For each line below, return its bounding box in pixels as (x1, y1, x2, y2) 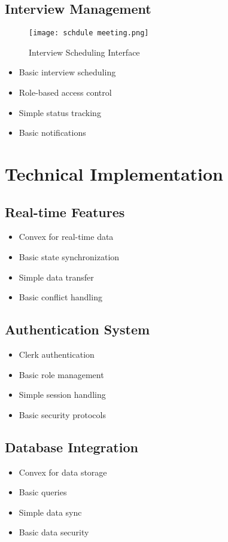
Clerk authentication (19, 348, 95, 360)
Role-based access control (19, 86, 112, 99)
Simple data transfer (19, 270, 94, 283)
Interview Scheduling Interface (29, 45, 140, 58)
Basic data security (19, 526, 89, 538)
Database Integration (5, 437, 138, 456)
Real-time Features (5, 202, 125, 221)
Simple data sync (19, 506, 82, 518)
